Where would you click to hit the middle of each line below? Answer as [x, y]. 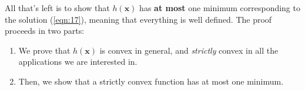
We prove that [44, 50]
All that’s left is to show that [57, 8]
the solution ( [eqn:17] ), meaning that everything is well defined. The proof [138, 19]
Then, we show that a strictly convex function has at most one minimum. [151, 81]
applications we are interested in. [78, 62]
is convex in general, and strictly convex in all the [189, 50]
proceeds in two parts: [45, 31]
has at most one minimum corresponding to [220, 8]
